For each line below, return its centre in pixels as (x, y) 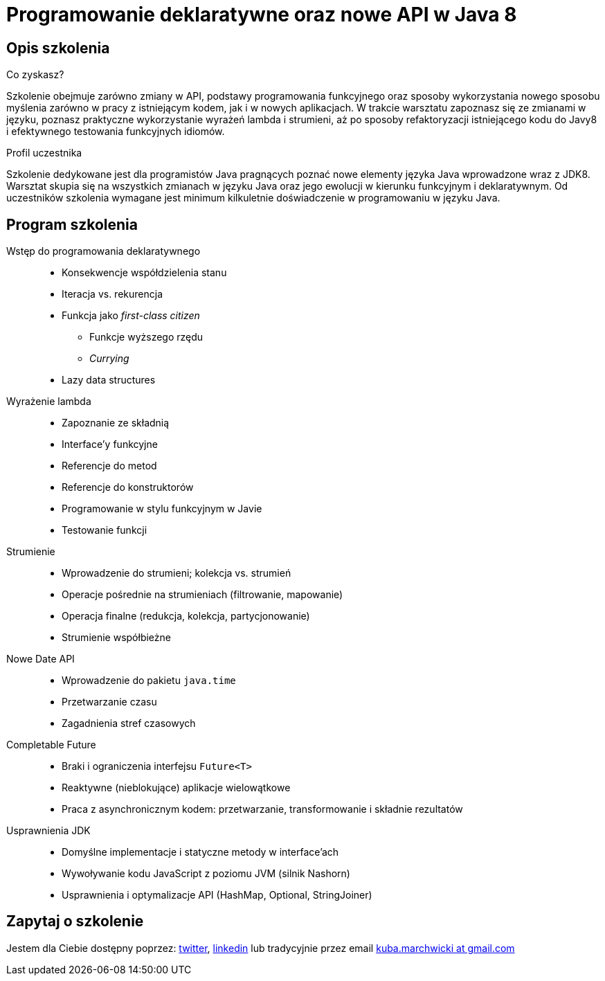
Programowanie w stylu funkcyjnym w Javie (162, 509)
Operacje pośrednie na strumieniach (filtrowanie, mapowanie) (202, 595)
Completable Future (51, 745)
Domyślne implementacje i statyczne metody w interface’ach (200, 852)
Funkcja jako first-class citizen (131, 316)
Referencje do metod (109, 466)
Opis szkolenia (58, 48)
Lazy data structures (109, 380)
